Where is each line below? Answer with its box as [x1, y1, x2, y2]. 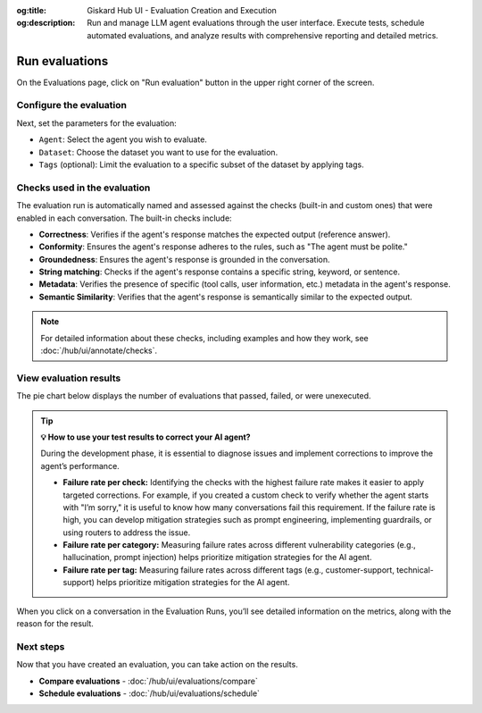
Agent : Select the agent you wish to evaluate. [38, 134, 207, 145]
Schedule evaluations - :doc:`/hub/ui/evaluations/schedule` [38, 688, 261, 699]
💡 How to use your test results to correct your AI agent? [40, 432, 251, 442]
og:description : [16, 18, 76, 29]
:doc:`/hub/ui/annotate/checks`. [40, 345, 158, 356]
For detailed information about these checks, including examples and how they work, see [40, 332, 370, 343]
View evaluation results [16, 372, 121, 384]
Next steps [16, 640, 65, 652]
